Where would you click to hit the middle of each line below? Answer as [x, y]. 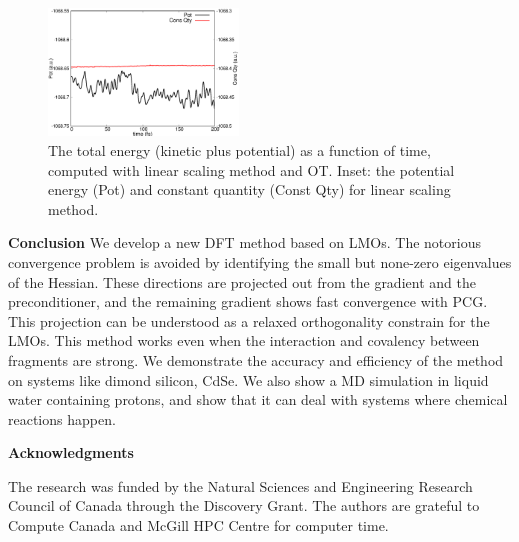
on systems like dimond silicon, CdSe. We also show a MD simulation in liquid [248, 379]
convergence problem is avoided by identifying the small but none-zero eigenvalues [260, 261]
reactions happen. [62, 418]
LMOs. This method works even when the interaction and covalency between [244, 340]
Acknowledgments [71, 452]
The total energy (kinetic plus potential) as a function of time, [239, 149]
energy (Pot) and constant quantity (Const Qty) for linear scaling [249, 189]
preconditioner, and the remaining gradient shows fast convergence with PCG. [248, 301]
